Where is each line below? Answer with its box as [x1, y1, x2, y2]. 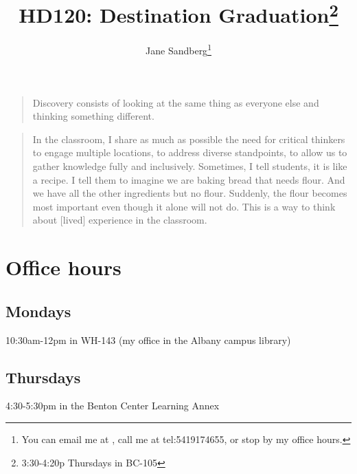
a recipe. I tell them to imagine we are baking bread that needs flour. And [32, 172, 345, 186]
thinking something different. [32, 109, 154, 123]
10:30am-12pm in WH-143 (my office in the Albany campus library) [5, 332, 291, 347]
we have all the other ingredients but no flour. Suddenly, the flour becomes [32, 186, 347, 200]
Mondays [5, 300, 71, 321]
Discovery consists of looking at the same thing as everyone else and [32, 95, 319, 109]
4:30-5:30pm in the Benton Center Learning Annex [5, 398, 220, 413]
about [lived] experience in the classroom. [32, 213, 207, 227]
